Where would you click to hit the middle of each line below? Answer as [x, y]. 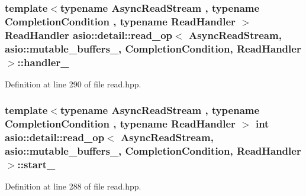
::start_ [36, 164]
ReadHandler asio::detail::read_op [89, 35]
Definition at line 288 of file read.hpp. [73, 186]
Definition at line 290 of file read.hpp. [73, 84]
